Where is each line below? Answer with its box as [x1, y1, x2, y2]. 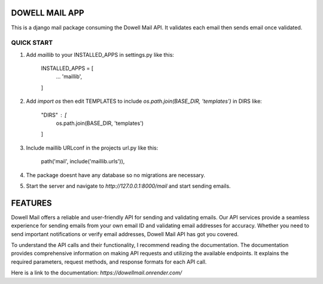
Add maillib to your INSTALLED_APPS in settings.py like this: [26, 51, 175, 58]
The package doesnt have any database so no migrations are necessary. [26, 171, 206, 179]
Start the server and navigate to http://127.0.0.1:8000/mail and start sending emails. [26, 182, 231, 190]
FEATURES [11, 198, 52, 208]
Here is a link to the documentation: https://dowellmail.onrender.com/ [11, 269, 182, 276]
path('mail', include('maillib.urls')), [41, 158, 125, 165]
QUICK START [11, 39, 53, 47]
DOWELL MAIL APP [11, 8, 84, 18]
